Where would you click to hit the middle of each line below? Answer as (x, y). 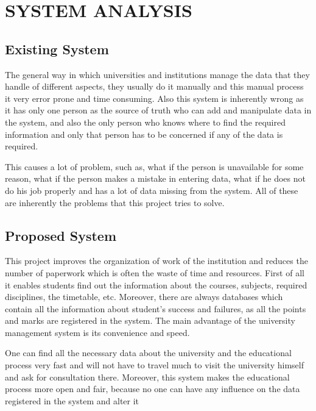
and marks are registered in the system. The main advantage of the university (150, 320)
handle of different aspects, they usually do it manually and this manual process (154, 86)
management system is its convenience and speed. (97, 332)
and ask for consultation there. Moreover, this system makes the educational (147, 377)
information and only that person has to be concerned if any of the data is (144, 134)
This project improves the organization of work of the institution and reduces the (156, 261)
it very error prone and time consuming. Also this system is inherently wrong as (154, 98)
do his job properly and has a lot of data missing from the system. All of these (152, 190)
